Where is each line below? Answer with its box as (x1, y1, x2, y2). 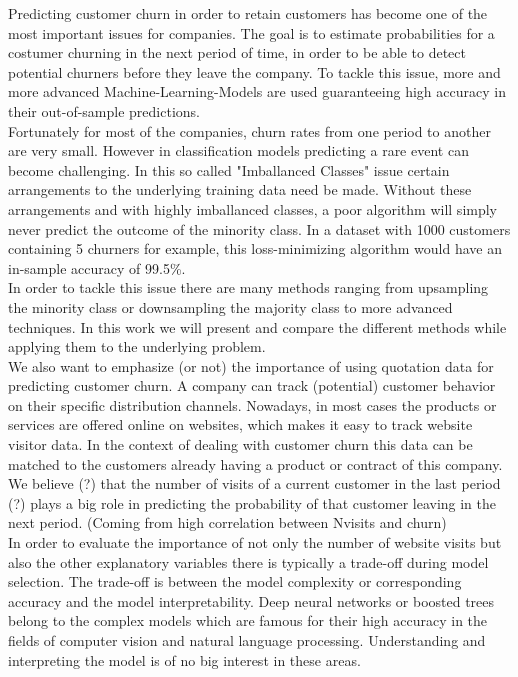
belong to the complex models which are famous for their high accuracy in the (8, 610, 488, 631)
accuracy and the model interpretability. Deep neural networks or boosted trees (8, 590, 495, 611)
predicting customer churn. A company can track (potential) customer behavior (8, 375, 496, 396)
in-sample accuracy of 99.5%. (8, 257, 186, 278)
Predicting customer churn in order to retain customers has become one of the (8, 3, 488, 23)
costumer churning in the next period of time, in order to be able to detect (8, 42, 466, 63)
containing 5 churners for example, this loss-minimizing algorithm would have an (8, 238, 502, 259)
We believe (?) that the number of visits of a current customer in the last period (8, 473, 501, 494)
